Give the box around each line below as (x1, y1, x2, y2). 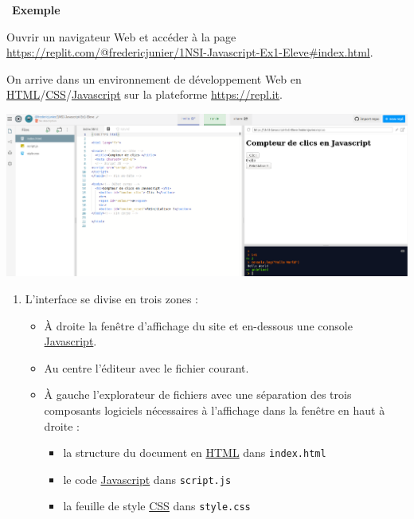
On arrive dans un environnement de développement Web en (6, 70, 302, 87)
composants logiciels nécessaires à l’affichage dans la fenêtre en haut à (44, 401, 385, 418)
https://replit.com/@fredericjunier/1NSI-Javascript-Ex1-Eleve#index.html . (6, 44, 373, 60)
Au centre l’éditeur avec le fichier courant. (44, 359, 249, 376)
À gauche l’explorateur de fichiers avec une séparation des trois (44, 386, 352, 403)
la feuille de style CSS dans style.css (63, 498, 251, 514)
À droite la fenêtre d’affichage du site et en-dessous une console (44, 317, 353, 334)
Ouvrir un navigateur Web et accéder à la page (6, 28, 236, 45)
